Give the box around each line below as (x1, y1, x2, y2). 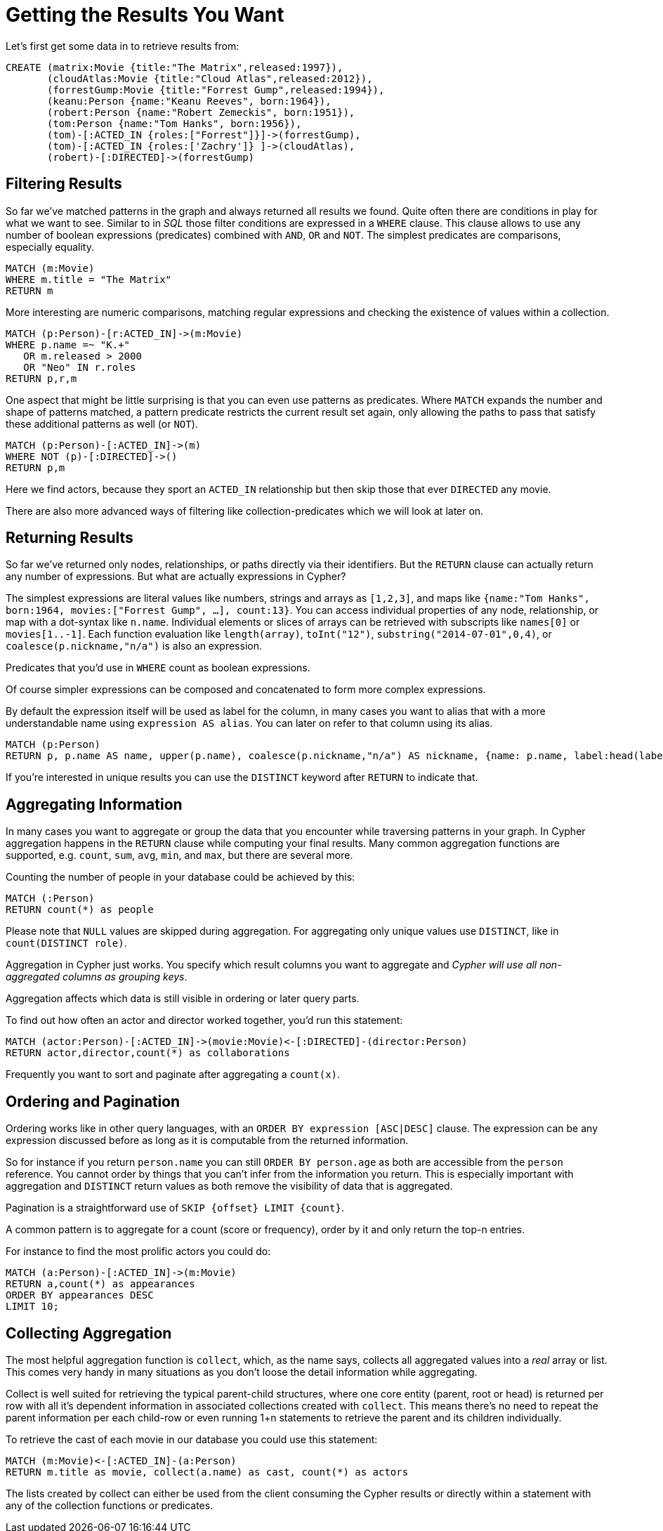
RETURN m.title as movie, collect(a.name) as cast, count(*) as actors (6, 1466, 409, 1478)
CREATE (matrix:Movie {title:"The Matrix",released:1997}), (6, 61, 343, 73)
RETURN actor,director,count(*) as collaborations (6, 1047, 290, 1059)
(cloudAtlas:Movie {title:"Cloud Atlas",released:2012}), (47, 72, 373, 84)
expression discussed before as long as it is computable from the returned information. (6, 1134, 409, 1147)
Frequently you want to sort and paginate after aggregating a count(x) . (6, 1068, 341, 1081)
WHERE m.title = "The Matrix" (6, 273, 172, 285)
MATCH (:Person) (6, 893, 95, 905)
